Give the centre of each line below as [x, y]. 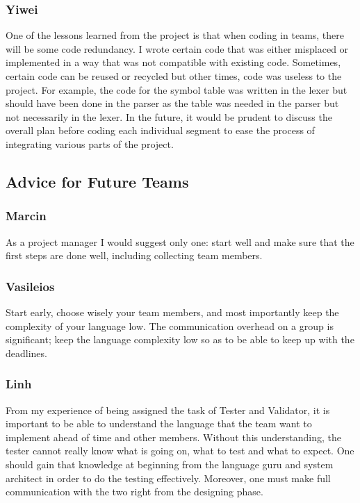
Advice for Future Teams [97, 181]
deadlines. [26, 353]
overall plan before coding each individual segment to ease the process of [160, 130]
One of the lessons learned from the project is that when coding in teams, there [175, 35]
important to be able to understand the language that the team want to [159, 423]
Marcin [26, 216]
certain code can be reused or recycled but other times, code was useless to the [174, 76]
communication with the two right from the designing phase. [134, 492]
